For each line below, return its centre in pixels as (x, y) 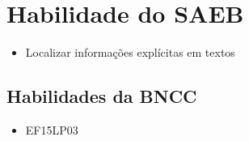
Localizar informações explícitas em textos (130, 52)
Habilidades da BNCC (102, 96)
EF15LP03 (52, 129)
